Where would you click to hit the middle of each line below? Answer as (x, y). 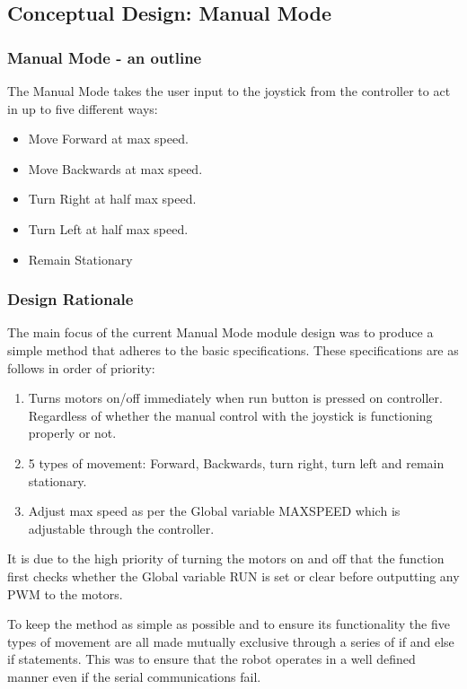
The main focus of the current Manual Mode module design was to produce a (220, 332)
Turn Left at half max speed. (108, 228)
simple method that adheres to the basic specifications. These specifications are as (233, 349)
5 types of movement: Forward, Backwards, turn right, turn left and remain (236, 462)
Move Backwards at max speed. (115, 168)
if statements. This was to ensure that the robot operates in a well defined (211, 659)
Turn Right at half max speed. (112, 199)
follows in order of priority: (81, 367)
